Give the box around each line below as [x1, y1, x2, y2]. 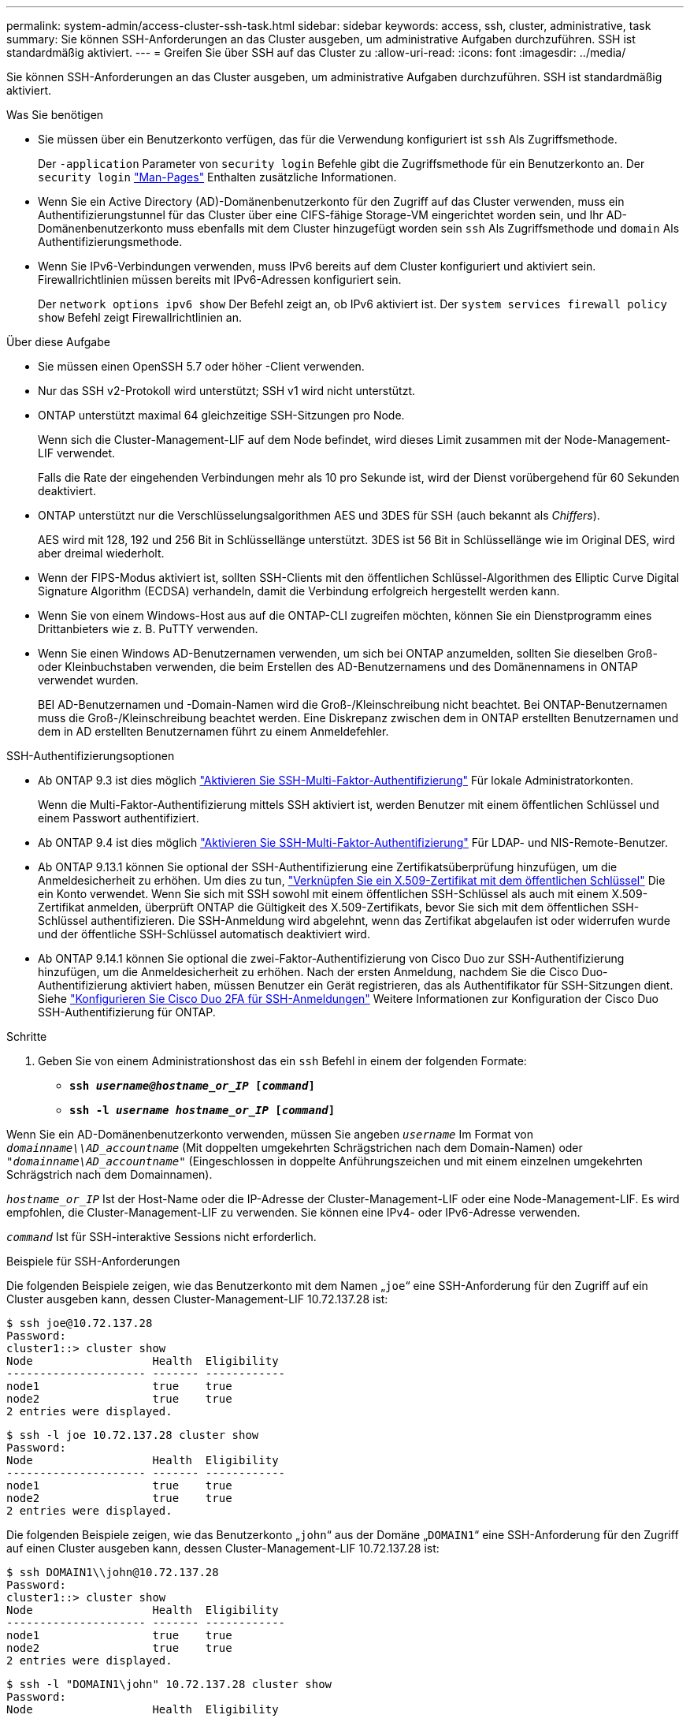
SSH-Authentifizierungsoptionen [6, 749, 175, 762]
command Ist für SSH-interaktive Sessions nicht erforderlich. [6, 1230, 317, 1243]
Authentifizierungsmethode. [38, 235, 183, 248]
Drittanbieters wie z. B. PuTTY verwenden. [38, 622, 258, 635]
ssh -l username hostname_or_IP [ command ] [69, 1104, 336, 1116]
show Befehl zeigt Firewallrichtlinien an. [38, 311, 243, 324]
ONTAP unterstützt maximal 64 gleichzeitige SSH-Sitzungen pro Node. [38, 408, 405, 422]
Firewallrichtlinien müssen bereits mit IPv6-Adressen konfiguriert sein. [38, 273, 402, 286]
